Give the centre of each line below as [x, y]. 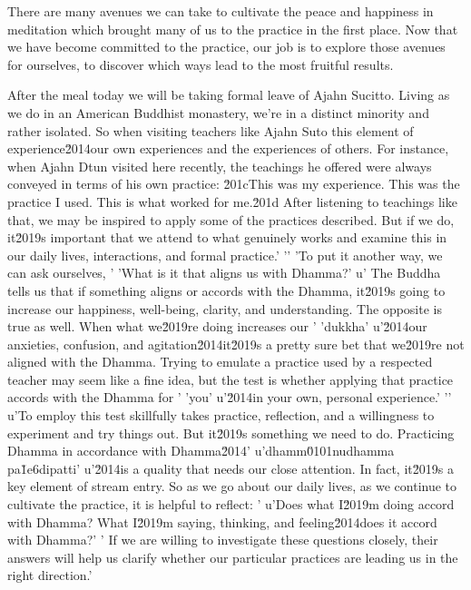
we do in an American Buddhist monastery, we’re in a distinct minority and [218, 112]
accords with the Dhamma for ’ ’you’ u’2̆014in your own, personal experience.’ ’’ [230, 397]
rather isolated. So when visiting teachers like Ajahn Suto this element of [211, 130]
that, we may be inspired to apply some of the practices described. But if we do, [231, 219]
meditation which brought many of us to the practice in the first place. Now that [233, 29]
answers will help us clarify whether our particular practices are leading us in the [233, 557]
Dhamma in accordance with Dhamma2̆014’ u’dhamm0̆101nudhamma [201, 451]
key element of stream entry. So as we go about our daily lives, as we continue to [232, 486]
